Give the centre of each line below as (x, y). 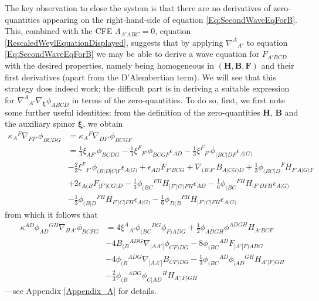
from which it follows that (51, 214)
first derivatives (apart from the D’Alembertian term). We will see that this (140, 77)
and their (278, 65)
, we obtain (103, 124)
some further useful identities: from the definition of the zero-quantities (133, 112)
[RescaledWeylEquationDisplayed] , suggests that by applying (114, 42)
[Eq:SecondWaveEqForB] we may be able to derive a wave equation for (132, 54)
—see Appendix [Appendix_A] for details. (81, 290)
